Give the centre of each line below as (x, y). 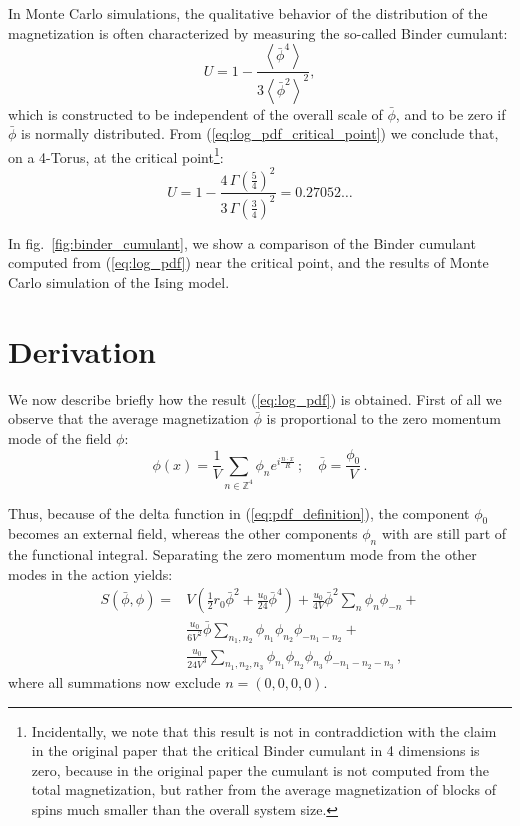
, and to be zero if (450, 113)
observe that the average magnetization (128, 418)
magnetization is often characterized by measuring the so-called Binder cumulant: (258, 32)
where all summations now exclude (114, 681)
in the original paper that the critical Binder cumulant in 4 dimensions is (255, 750)
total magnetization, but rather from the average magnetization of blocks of (263, 789)
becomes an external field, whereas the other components (183, 533)
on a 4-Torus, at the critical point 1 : (116, 155)
